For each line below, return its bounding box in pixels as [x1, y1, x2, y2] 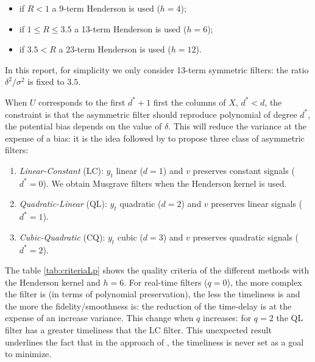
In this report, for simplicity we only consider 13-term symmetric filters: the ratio [5, 63, 309, 76]
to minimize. [5, 347, 52, 360]
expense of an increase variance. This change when [5, 311, 194, 324]
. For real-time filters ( [124, 275, 208, 288]
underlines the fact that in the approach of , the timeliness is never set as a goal [5, 335, 304, 348]
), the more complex [227, 275, 302, 288]
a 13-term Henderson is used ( [74, 22, 187, 35]
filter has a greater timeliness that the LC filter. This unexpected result [5, 324, 272, 336]
